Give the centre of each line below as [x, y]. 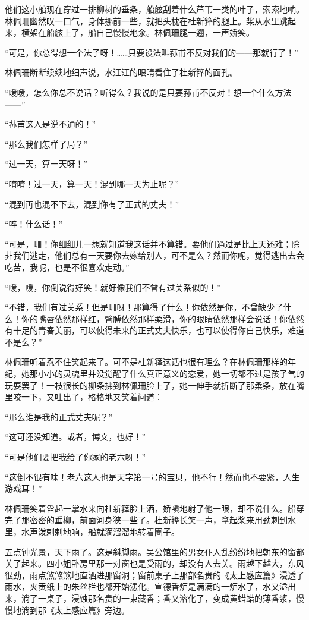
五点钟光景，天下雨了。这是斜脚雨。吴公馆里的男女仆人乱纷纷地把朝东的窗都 [154, 551]
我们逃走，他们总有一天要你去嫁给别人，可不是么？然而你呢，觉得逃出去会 [158, 255]
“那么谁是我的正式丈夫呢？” [59, 416]
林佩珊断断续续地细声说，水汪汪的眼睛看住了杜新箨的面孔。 [121, 72]
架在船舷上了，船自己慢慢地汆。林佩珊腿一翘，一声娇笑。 [142, 32]
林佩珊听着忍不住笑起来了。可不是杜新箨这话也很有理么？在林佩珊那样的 [146, 362]
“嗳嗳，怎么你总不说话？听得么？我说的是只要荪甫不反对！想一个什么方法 [148, 92]
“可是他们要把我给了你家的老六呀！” [75, 457]
